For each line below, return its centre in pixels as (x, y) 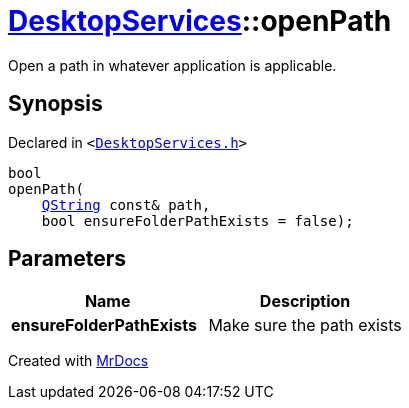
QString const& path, (126, 204)
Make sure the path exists (305, 325)
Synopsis (55, 104)
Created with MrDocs (78, 361)
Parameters (67, 259)
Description (305, 301)
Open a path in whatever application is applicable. (172, 65)
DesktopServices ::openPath (200, 21)
